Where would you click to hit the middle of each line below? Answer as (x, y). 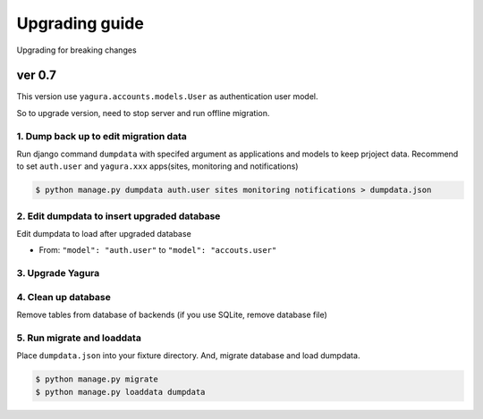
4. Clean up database (64, 297)
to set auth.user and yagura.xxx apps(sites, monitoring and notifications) (157, 166)
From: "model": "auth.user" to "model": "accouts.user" (158, 250)
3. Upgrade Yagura (58, 273)
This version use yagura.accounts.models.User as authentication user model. (167, 96)
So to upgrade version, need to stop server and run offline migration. (143, 113)
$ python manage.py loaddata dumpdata (120, 392)
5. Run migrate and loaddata (79, 338)
